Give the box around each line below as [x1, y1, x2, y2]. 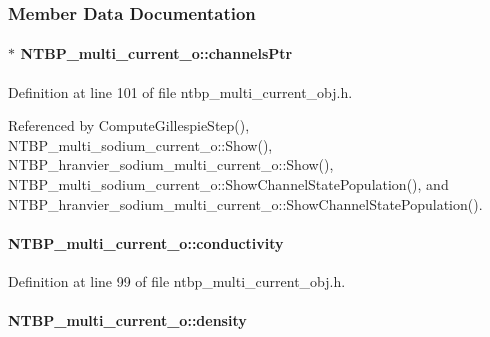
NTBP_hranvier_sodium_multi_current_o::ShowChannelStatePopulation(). [8, 193, 483, 214]
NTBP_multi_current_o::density [8, 310, 247, 331]
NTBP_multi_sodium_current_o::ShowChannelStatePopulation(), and [8, 174, 449, 195]
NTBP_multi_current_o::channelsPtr [20, 43, 293, 64]
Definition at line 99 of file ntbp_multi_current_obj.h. [8, 271, 346, 291]
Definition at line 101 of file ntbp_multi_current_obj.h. [8, 81, 353, 102]
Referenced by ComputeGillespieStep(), [8, 115, 250, 136]
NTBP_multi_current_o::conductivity [8, 232, 284, 253]
